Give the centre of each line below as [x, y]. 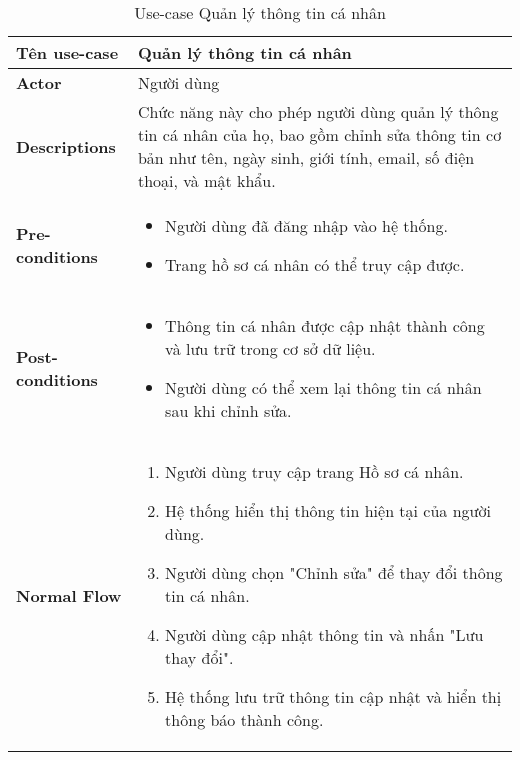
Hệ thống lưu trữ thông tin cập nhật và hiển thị [333, 696]
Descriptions [66, 146]
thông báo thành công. [244, 719]
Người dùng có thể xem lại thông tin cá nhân [323, 387]
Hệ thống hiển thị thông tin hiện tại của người [328, 510]
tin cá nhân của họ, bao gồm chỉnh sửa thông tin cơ [319, 134]
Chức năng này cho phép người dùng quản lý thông [318, 111]
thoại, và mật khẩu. [206, 180]
